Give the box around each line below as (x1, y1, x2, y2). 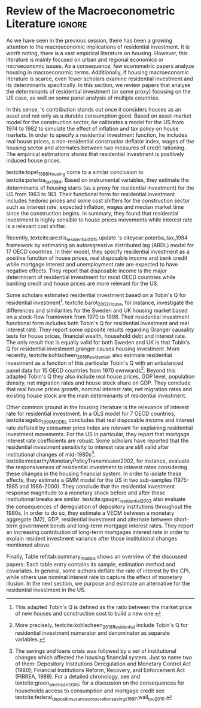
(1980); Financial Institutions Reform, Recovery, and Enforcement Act (14, 667, 185, 674)
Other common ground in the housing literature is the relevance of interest (6, 404, 190, 411)
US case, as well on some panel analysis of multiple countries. (6, 94, 160, 101)
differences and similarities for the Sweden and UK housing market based (6, 307, 188, 314)
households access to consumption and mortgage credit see (14, 687, 165, 694)
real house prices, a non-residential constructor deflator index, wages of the (6, 137, 194, 145)
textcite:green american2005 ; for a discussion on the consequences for (14, 679, 185, 688)
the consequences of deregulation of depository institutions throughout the (6, 503, 192, 511)
